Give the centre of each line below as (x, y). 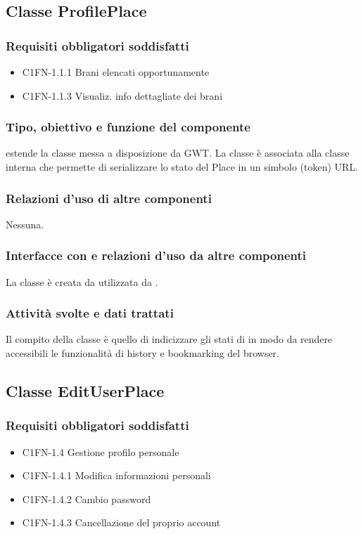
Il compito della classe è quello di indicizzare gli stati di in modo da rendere (169, 339)
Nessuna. (25, 224)
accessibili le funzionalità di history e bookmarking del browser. (142, 353)
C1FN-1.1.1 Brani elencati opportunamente (116, 72)
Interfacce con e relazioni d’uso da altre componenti (156, 255)
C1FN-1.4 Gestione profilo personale (101, 451)
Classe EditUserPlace (85, 391)
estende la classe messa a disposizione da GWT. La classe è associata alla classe (178, 153)
